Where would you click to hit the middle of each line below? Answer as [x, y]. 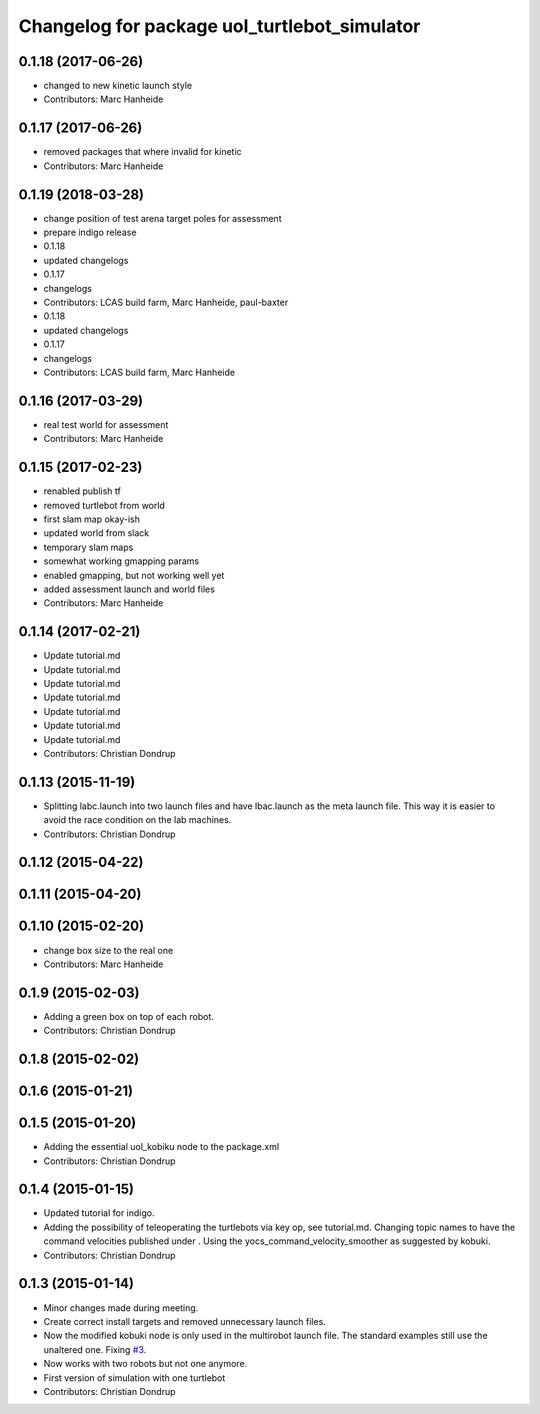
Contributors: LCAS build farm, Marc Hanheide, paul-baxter [166, 302]
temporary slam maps [88, 547]
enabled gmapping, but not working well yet [134, 575]
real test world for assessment [106, 424]
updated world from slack [96, 533]
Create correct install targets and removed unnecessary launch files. [185, 1321]
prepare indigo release [90, 232]
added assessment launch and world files [129, 589]
